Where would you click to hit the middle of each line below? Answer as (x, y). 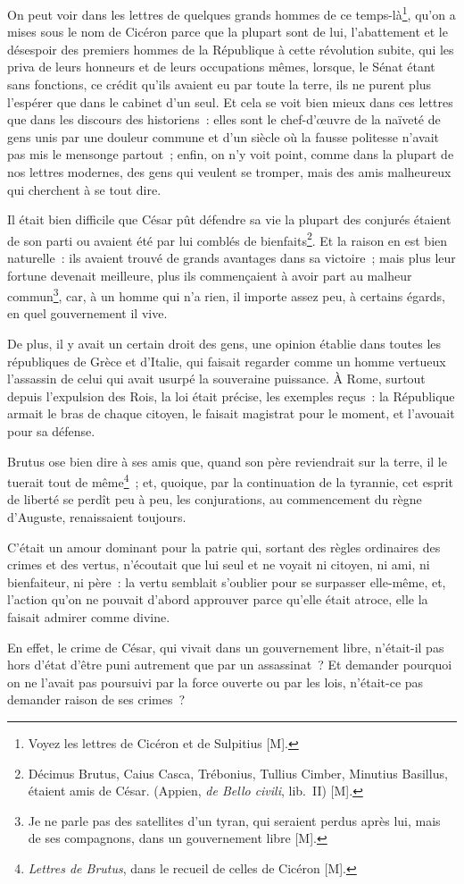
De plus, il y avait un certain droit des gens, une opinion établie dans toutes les (224, 344)
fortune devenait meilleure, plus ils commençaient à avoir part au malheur (210, 275)
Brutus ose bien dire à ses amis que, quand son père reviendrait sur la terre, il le (227, 461)
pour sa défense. (51, 431)
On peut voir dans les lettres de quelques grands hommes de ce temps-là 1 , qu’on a (232, 13)
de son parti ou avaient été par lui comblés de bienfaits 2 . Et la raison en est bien (228, 239)
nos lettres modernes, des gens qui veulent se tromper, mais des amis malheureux (229, 172)
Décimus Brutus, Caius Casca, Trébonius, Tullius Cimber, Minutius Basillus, (238, 773)
